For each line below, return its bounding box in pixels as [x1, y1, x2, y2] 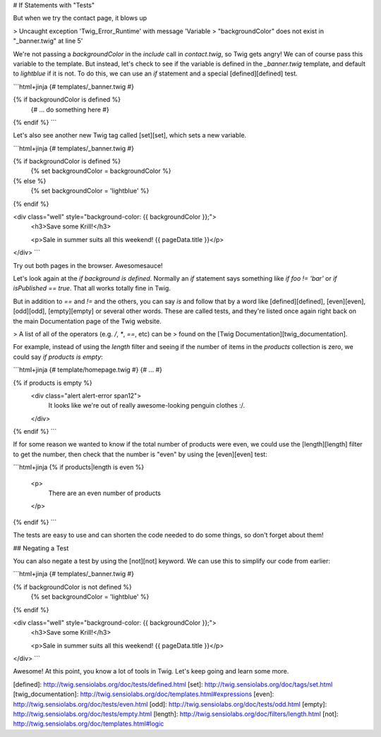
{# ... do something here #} [30, 105, 109, 114]
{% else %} [13, 176, 47, 185]
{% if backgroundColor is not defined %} [13, 583, 132, 591]
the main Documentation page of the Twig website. [13, 317, 162, 325]
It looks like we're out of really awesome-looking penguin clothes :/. [48, 401, 246, 410]
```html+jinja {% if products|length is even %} [13, 463, 145, 472]
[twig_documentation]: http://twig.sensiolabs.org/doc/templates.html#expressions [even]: [13, 690, 274, 698]
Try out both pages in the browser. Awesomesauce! [13, 261, 163, 269]
